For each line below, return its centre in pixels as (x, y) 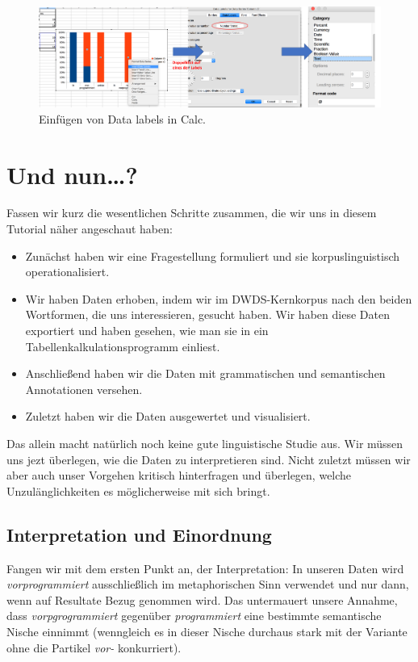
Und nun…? (72, 174)
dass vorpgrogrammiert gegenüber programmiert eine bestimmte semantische (194, 616)
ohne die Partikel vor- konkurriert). (94, 647)
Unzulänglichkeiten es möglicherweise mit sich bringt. (138, 490)
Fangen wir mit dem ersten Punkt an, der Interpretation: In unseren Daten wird (205, 568)
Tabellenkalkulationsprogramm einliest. (123, 346)
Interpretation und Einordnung (139, 534)
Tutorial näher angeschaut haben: (90, 229)
